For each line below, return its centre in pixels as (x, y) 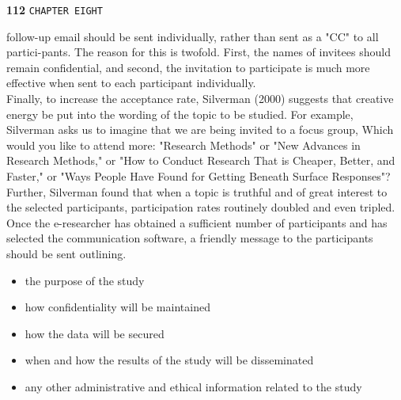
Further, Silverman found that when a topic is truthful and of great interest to (197, 191)
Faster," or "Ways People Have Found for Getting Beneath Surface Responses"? (199, 176)
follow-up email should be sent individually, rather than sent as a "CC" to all (193, 36)
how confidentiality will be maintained (117, 307)
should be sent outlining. (66, 253)
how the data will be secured (95, 333)
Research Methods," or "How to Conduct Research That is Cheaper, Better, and (201, 160)
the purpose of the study (85, 280)
